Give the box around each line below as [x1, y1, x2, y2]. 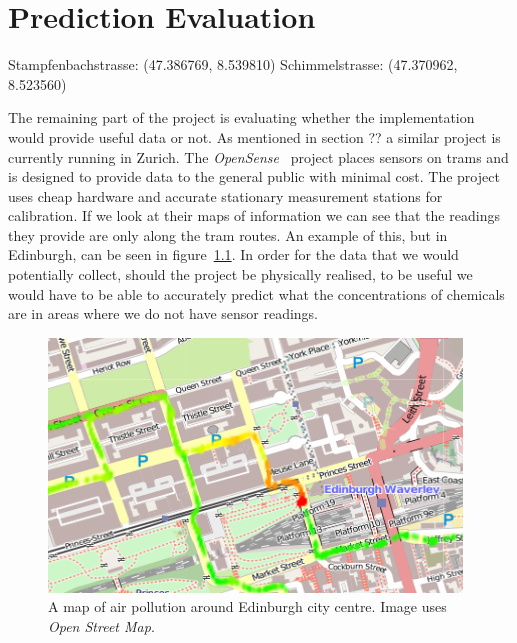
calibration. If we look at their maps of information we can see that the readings [8, 205, 500, 226]
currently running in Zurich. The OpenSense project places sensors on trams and [8, 146, 509, 167]
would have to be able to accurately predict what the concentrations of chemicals [8, 283, 505, 304]
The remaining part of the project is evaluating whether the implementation [8, 107, 475, 128]
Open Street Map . [48, 616, 155, 637]
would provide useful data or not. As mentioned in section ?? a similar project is [8, 126, 501, 147]
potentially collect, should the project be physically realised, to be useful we [8, 264, 473, 285]
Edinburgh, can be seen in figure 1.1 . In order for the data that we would [8, 244, 459, 265]
